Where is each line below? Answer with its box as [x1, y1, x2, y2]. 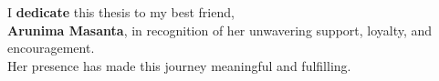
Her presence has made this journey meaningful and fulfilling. [7, 56, 351, 75]
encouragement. [7, 38, 95, 57]
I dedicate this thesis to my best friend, [7, 3, 235, 21]
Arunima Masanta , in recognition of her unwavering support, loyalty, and [7, 20, 433, 39]
